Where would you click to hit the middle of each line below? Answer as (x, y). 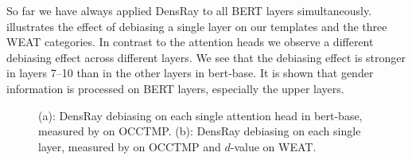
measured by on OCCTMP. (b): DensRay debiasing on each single (200, 131)
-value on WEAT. (273, 146)
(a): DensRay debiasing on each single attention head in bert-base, (200, 115)
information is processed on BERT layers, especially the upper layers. (175, 88)
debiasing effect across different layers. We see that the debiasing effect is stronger (206, 57)
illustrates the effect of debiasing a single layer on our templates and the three (197, 26)
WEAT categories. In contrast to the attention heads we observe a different (190, 42)
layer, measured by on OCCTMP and (130, 146)
